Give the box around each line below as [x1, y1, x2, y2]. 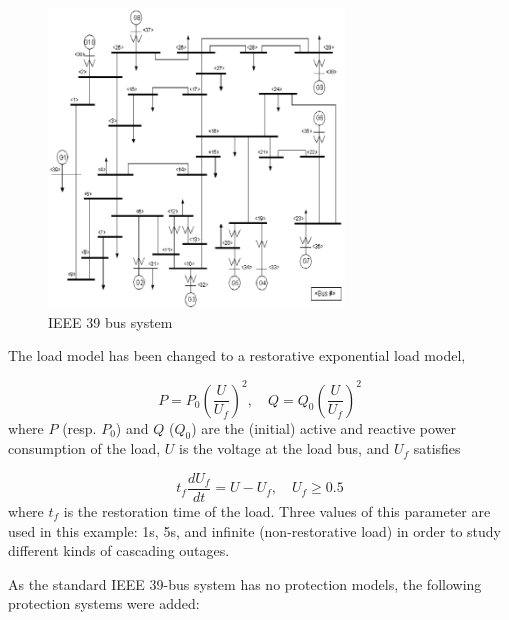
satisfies [413, 438, 461, 459]
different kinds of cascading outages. [8, 540, 230, 561]
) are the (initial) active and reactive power [191, 417, 457, 438]
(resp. [62, 417, 97, 438]
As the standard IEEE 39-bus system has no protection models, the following [8, 573, 482, 594]
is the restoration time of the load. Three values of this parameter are [63, 501, 491, 522]
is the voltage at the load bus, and [179, 438, 390, 459]
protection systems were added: [8, 593, 200, 614]
